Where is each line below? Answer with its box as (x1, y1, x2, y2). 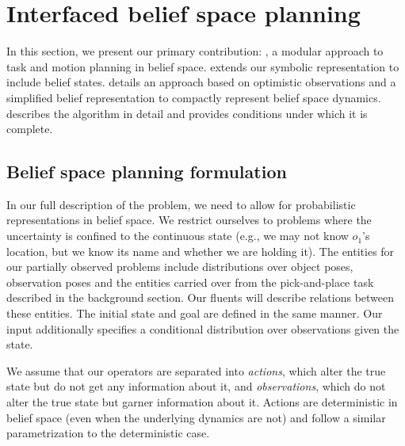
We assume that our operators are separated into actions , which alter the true (6, 362, 386, 379)
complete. (6, 120, 53, 137)
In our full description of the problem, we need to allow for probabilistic (6, 196, 356, 212)
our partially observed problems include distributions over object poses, (6, 258, 353, 275)
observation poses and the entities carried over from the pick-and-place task (6, 273, 374, 290)
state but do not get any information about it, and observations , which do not (6, 378, 386, 395)
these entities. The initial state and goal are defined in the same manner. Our (6, 305, 383, 322)
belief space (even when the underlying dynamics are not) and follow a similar (6, 409, 386, 425)
